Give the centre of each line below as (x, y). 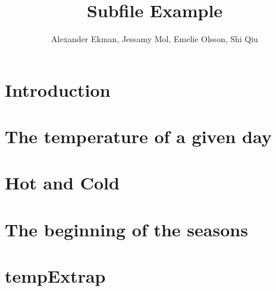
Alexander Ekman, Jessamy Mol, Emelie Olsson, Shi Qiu (155, 39)
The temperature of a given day (138, 136)
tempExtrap (55, 276)
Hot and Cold (62, 183)
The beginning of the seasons (126, 229)
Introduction (58, 89)
